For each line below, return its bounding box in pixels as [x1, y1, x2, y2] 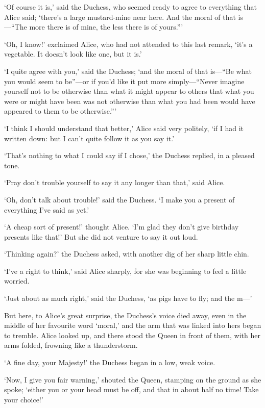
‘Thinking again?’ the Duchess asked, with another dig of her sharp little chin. [4, 248, 249, 259]
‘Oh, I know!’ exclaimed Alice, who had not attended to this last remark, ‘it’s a [4, 38, 253, 49]
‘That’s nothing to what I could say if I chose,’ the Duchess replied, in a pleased [4, 150, 255, 161]
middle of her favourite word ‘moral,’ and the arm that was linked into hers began [4, 320, 261, 330]
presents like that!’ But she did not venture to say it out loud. [4, 231, 198, 242]
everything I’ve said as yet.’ [4, 204, 89, 215]
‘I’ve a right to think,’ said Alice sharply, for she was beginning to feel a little [4, 265, 247, 276]
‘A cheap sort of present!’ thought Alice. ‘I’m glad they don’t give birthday [4, 221, 239, 232]
